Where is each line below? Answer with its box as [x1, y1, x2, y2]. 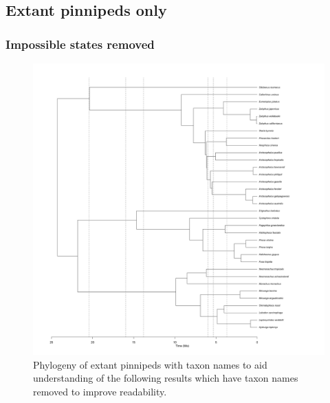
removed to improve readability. [33, 384, 167, 398]
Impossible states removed [5, 35, 155, 52]
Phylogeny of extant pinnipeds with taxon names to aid [33, 357, 267, 371]
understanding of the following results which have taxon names [33, 371, 298, 385]
